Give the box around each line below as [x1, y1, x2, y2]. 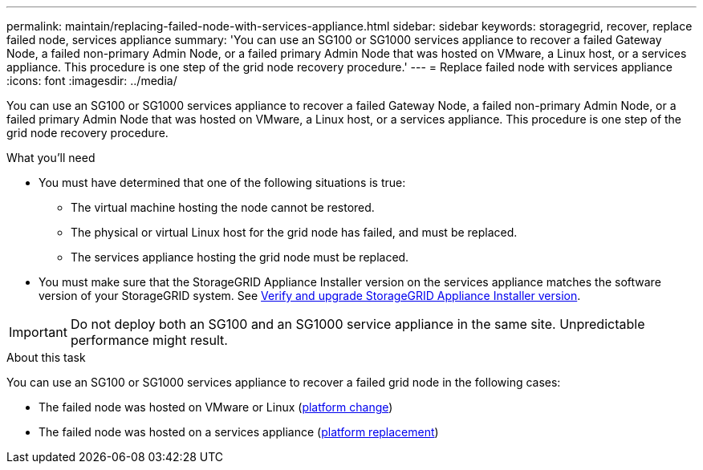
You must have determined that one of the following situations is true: [39, 176, 406, 189]
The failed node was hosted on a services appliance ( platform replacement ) [39, 425, 439, 439]
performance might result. [70, 332, 228, 348]
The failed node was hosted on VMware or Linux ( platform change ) [39, 400, 393, 414]
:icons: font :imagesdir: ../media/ [6, 74, 177, 87]
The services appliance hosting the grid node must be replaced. [71, 250, 409, 264]
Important [9, 324, 67, 340]
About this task [6, 350, 86, 364]
